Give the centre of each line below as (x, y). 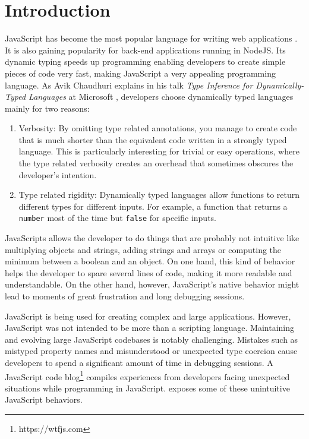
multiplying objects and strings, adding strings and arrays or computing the (143, 249)
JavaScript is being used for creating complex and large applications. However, (148, 316)
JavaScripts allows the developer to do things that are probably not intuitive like (152, 238)
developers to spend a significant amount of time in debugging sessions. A (139, 363)
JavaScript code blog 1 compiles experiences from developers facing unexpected (147, 375)
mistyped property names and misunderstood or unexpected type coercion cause (151, 351)
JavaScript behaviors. (44, 399)
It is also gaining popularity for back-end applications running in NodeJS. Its (145, 50)
